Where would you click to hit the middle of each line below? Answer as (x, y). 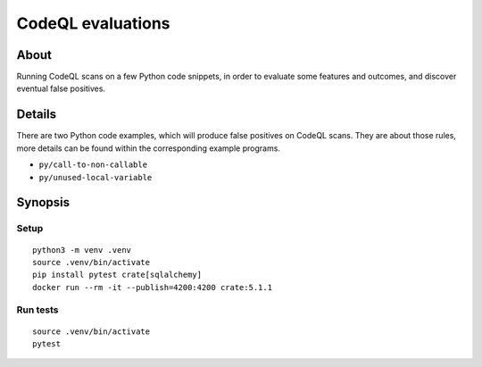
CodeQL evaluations (93, 23)
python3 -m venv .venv (82, 250)
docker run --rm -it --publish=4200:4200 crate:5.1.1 (152, 287)
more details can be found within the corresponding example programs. (149, 148)
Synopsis (43, 202)
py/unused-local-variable (96, 177)
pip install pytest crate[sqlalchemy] (117, 275)
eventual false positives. (61, 88)
